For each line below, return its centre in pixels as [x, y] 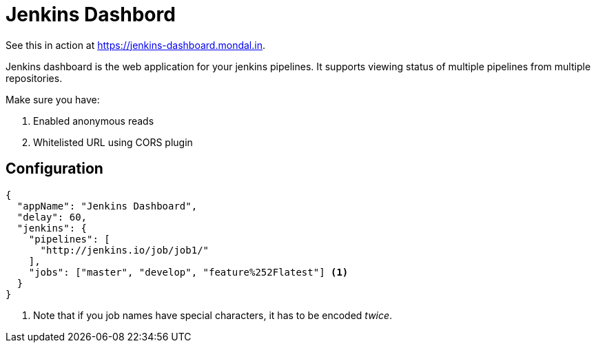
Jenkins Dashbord [91, 14]
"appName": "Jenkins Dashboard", [107, 206]
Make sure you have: [53, 99]
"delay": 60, [52, 217]
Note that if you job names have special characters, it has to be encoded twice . [213, 315]
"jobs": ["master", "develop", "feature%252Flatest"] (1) [188, 272]
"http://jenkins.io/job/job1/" [125, 250]
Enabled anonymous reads [94, 121]
